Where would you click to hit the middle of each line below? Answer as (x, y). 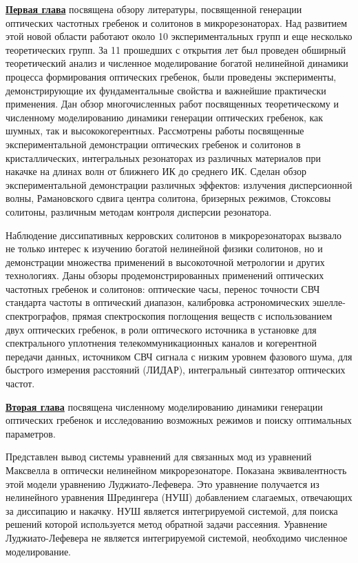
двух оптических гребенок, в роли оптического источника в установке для (161, 329)
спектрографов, (38, 316)
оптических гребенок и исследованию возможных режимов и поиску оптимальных (179, 420)
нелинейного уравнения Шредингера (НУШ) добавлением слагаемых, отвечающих (179, 497)
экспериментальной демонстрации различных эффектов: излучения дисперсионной (179, 184)
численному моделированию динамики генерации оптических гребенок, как (165, 117)
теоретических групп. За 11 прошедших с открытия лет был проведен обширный (176, 49)
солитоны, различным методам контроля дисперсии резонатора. (139, 211)
